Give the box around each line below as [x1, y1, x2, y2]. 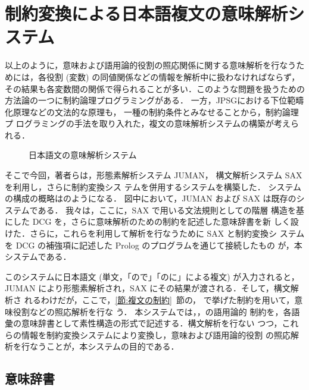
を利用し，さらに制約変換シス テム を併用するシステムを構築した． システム [5, 180, 302, 193]
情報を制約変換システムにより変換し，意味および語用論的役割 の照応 [21, 328, 291, 341]
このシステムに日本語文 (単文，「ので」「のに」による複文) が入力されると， [5, 270, 299, 282]
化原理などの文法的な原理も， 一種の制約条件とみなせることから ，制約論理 [5, 105, 299, 118]
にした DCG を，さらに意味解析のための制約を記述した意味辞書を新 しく [5, 215, 291, 228]
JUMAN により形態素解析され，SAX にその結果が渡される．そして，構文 [5, 282, 291, 294]
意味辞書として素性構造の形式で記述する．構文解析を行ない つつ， [21, 317, 282, 329]
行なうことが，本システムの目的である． [21, 340, 179, 353]
